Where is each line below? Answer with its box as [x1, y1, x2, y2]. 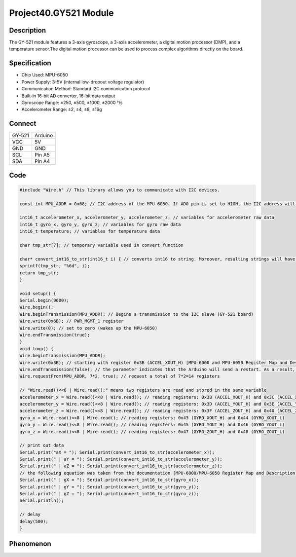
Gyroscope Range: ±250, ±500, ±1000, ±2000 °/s [21, 99, 123, 106]
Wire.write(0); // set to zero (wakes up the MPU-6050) [19, 325, 158, 331]
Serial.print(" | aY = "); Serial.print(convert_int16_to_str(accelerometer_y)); [19, 456, 223, 462]
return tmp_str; [19, 270, 59, 276]
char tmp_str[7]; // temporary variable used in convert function [19, 242, 184, 248]
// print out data [19, 443, 64, 448]
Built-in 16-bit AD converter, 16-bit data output [21, 93, 115, 99]
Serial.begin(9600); [19, 297, 69, 303]
